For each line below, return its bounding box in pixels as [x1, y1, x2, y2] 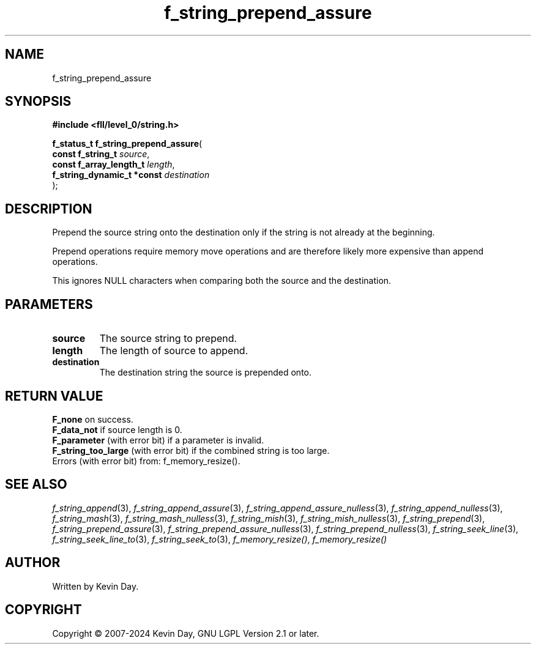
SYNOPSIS [5, 94, 72, 109]
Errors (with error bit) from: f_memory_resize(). [52, 455, 240, 466]
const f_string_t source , [52, 149, 150, 160]
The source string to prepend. [99, 332, 237, 345]
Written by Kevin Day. [52, 580, 139, 592]
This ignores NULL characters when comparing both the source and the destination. [52, 275, 392, 286]
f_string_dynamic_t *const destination [52, 169, 210, 180]
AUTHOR [5, 555, 61, 571]
